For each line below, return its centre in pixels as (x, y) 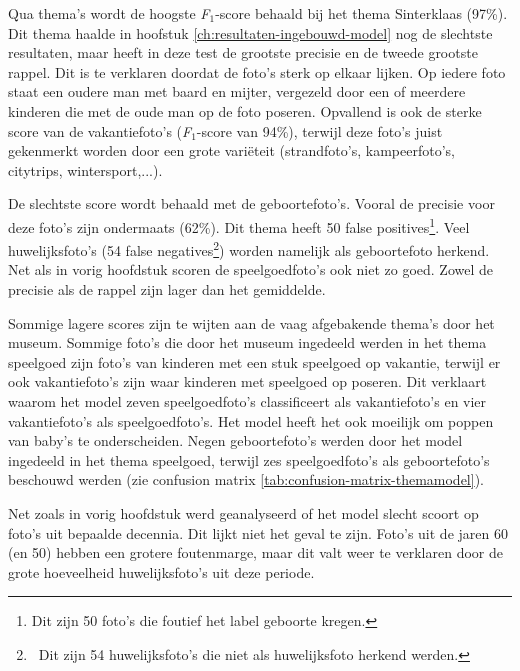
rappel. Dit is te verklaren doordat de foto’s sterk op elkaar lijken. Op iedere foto (257, 71)
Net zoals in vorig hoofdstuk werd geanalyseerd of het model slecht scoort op (243, 512)
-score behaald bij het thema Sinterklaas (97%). (361, 13)
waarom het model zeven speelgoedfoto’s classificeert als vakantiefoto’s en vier (247, 401)
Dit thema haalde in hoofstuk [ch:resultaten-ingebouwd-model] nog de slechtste (250, 32)
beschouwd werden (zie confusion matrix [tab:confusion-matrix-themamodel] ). (246, 479)
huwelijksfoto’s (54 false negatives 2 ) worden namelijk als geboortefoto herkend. (249, 248)
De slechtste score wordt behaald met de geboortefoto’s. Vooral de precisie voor (251, 203)
